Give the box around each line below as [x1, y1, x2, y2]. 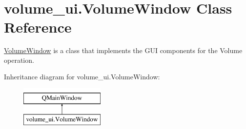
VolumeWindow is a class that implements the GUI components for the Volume [4, 45, 243, 55]
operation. [4, 55, 34, 65]
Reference [4, 17, 72, 37]
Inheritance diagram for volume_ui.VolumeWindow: [4, 71, 160, 81]
